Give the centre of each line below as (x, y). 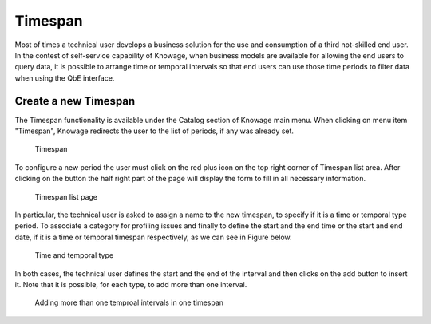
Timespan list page (66, 196)
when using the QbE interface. (65, 78)
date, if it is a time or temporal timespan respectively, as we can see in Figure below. (153, 237)
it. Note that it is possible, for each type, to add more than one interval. (131, 284)
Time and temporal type (74, 255)
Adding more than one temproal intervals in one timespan (129, 302)
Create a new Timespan (75, 101)
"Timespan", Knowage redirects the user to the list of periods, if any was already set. (154, 131)
